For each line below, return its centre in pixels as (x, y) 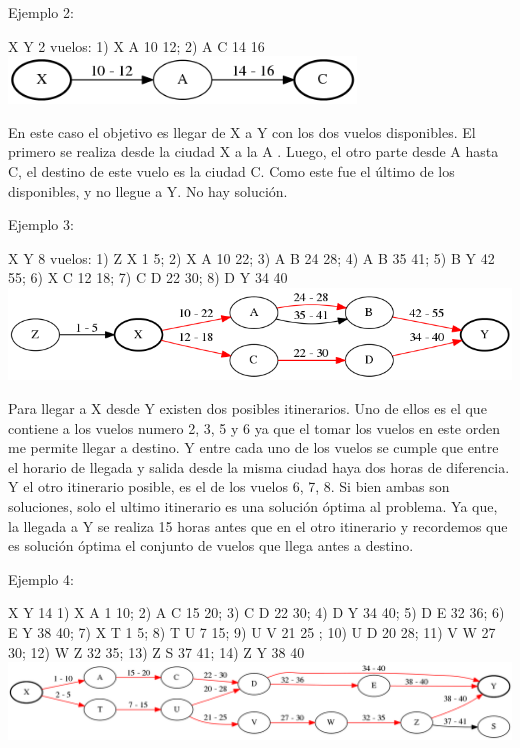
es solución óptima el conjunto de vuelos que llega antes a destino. (211, 545)
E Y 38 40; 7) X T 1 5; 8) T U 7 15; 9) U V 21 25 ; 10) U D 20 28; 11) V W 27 (252, 632)
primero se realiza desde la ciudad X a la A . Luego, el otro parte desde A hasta (253, 151)
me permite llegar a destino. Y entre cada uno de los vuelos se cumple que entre (253, 447)
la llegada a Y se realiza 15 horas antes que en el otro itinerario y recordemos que (258, 525)
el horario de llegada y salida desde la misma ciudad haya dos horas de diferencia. (259, 466)
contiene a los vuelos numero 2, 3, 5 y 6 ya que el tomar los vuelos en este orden (254, 427)
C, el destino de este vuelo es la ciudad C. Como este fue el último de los (231, 170)
